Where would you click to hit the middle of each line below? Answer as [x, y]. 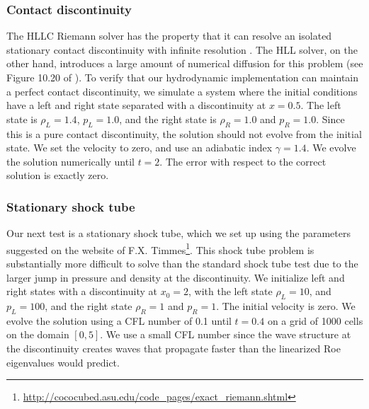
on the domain [38, 334]
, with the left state [231, 291]
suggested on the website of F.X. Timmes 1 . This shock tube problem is [160, 248]
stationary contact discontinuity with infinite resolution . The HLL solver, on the [182, 49]
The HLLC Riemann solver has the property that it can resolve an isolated [169, 36]
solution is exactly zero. [58, 175]
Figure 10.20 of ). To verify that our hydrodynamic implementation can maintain [183, 77]
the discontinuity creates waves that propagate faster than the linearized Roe [174, 348]
